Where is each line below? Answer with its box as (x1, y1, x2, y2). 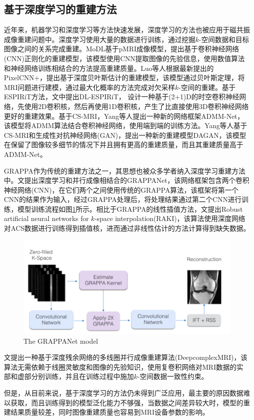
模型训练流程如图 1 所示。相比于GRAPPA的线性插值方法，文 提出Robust (17, 203, 243, 214)
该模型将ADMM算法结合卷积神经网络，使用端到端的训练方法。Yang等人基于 (4, 120, 247, 131)
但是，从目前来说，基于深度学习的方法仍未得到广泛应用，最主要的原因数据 (4, 388, 243, 398)
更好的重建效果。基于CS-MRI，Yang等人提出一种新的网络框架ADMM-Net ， (4, 111, 244, 121)
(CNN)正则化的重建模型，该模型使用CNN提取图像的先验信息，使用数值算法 (4, 53, 245, 63)
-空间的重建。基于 (178, 82, 236, 92)
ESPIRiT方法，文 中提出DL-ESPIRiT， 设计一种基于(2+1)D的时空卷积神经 (4, 91, 239, 102)
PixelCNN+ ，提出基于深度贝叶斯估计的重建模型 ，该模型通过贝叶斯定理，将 (4, 72, 245, 83)
